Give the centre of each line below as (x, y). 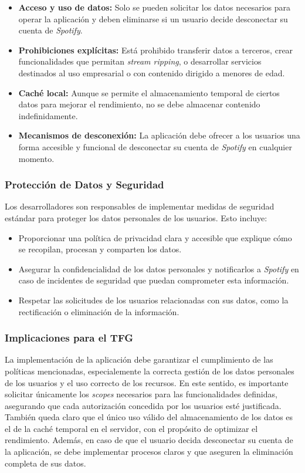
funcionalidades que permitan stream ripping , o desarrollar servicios (140, 61)
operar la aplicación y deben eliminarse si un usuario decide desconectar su (153, 18)
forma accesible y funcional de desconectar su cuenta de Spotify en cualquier (155, 146)
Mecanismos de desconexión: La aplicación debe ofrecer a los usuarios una (159, 135)
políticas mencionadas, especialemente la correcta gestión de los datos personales (150, 371)
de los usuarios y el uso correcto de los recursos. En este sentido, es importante (147, 382)
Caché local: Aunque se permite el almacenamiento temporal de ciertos (149, 92)
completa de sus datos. (45, 463)
